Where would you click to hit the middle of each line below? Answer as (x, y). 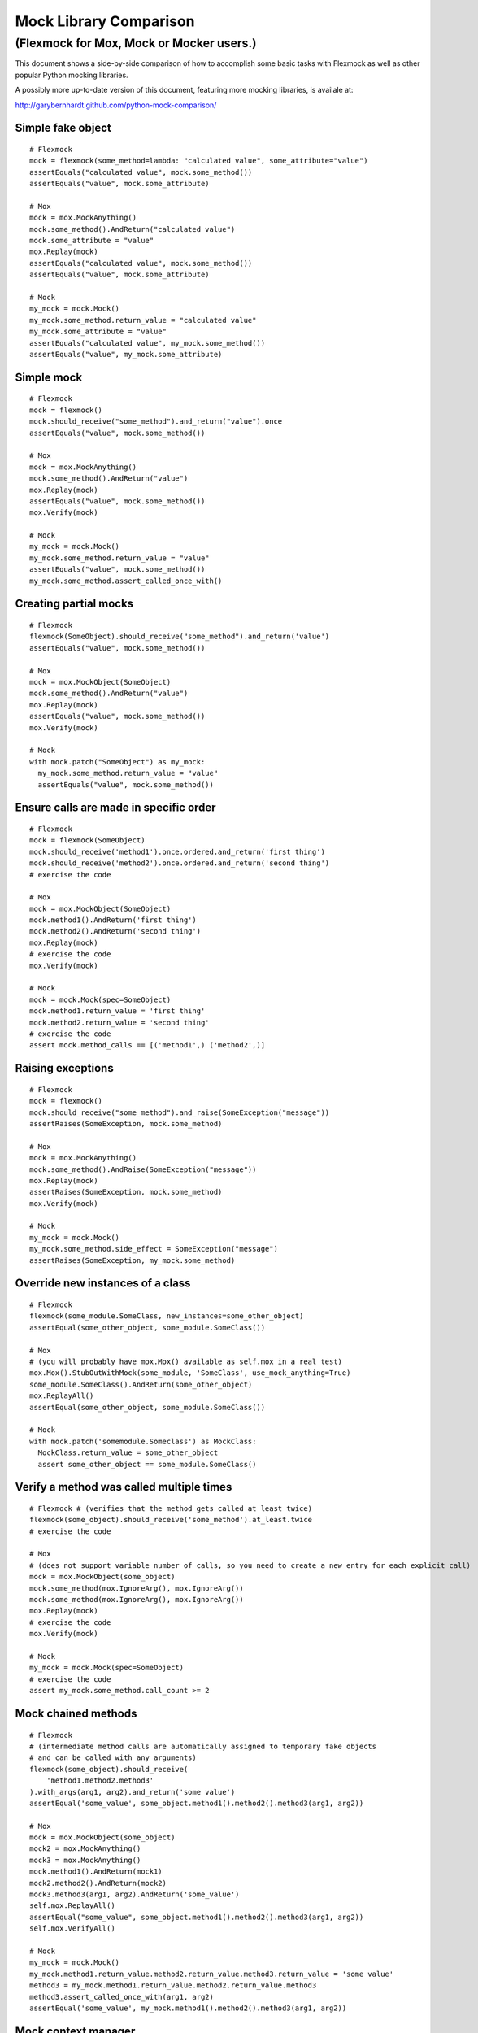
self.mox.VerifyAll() (72, 1929)
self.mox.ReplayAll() (72, 1906)
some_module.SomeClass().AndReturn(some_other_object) (141, 1384)
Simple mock (49, 377)
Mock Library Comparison (105, 21)
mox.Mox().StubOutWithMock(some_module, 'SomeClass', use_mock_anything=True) (190, 1373)
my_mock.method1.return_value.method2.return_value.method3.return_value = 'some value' (212, 1974)
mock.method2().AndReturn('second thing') (115, 932)
